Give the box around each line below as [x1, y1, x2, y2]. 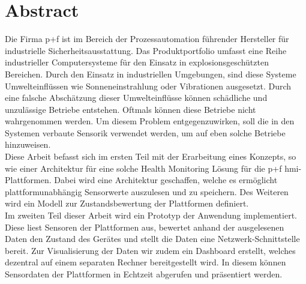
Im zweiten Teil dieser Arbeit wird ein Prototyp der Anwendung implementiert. [5, 209, 298, 222]
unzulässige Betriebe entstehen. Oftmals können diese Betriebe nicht [5, 103, 256, 115]
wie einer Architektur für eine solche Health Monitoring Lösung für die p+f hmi [5, 162, 299, 174]
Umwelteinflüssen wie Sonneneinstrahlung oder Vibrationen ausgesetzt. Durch [5, 79, 292, 92]
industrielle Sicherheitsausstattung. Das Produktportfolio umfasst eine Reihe [5, 44, 287, 56]
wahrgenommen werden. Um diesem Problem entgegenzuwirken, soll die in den [5, 115, 295, 127]
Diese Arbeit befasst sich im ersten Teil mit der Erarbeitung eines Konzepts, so [5, 150, 296, 163]
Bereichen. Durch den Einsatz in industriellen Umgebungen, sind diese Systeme [5, 67, 296, 80]
